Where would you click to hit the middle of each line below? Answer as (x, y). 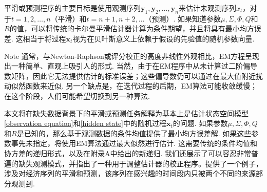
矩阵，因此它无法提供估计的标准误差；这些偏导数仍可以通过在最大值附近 (133, 76)
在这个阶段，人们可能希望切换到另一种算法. (77, 95)
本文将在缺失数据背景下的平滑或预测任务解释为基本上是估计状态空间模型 (126, 113)
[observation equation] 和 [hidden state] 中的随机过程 (85, 123)
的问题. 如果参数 (200, 123)
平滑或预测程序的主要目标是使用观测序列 (72, 8)
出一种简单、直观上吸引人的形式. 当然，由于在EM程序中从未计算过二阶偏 (127, 66)
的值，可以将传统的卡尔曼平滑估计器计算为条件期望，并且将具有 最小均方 (132, 28)
